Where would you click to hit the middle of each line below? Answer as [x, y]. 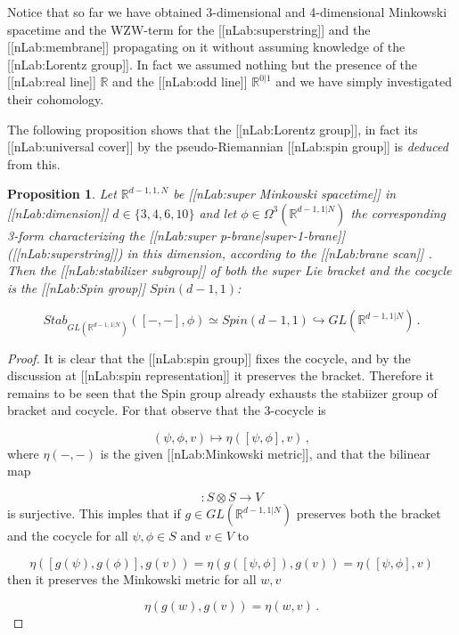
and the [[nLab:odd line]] [180, 81]
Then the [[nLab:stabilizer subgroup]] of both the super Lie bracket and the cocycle [229, 270]
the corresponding [398, 212]
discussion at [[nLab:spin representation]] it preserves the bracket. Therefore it [221, 375]
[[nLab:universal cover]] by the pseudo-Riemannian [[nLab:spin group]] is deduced [228, 147]
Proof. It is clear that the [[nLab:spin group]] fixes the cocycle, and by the [209, 358]
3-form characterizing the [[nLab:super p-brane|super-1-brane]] [176, 235]
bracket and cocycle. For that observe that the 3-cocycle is [167, 410]
